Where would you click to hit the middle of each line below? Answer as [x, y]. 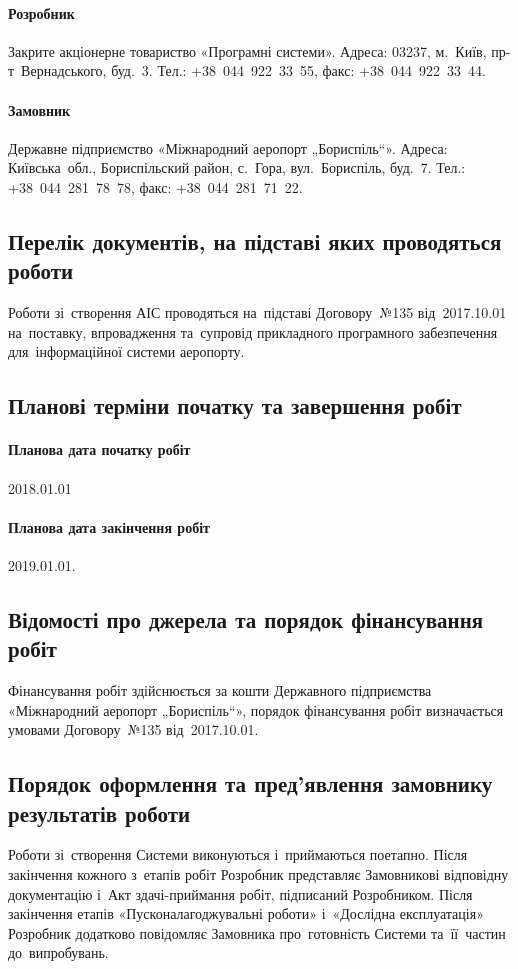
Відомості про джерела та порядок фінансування [246, 618]
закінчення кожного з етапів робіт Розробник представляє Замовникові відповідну [258, 874]
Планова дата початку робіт [99, 449]
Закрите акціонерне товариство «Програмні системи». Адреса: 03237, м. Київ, [247, 50]
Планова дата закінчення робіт [109, 526]
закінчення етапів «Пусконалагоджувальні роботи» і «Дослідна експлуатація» [246, 913]
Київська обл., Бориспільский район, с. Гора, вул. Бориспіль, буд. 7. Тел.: [237, 167]
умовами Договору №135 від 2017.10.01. [133, 729]
